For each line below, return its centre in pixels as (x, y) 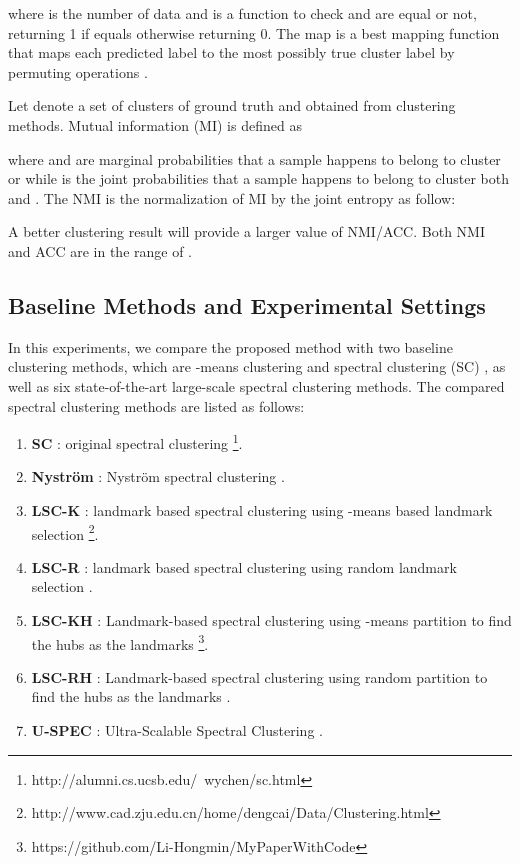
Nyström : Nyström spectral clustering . (158, 476)
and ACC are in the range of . (100, 250)
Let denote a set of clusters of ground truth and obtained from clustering (232, 105)
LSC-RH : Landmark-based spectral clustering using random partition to (259, 676)
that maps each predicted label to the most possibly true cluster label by (231, 52)
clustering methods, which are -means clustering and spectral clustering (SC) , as (257, 366)
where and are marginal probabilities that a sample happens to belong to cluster (254, 158)
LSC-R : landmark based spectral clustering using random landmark (244, 566)
